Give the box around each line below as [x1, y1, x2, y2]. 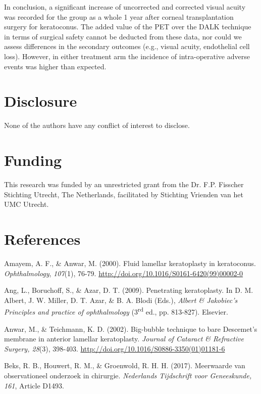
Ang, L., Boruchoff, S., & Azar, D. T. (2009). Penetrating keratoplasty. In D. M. [4, 285, 253, 295]
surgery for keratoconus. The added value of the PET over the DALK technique [4, 21, 251, 32]
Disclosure [4, 91, 77, 111]
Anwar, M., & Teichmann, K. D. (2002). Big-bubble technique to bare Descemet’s [4, 323, 257, 334]
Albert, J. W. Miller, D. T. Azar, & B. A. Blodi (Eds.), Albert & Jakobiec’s [4, 294, 238, 305]
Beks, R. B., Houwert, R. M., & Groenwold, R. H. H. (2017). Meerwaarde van [4, 360, 245, 371]
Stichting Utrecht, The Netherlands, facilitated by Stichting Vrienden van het [4, 189, 243, 199]
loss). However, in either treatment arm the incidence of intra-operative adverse [4, 51, 250, 61]
